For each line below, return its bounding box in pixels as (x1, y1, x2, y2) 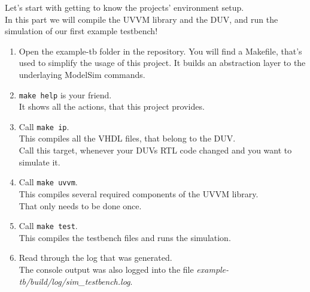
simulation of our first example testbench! (5, 25, 158, 37)
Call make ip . (19, 120, 69, 133)
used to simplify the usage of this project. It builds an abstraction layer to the (19, 56, 306, 69)
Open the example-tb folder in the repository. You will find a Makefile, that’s (19, 44, 302, 57)
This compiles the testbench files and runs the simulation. (19, 231, 231, 243)
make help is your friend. (19, 88, 112, 101)
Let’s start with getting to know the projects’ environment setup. (5, 1, 244, 13)
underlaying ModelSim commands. (19, 68, 145, 80)
